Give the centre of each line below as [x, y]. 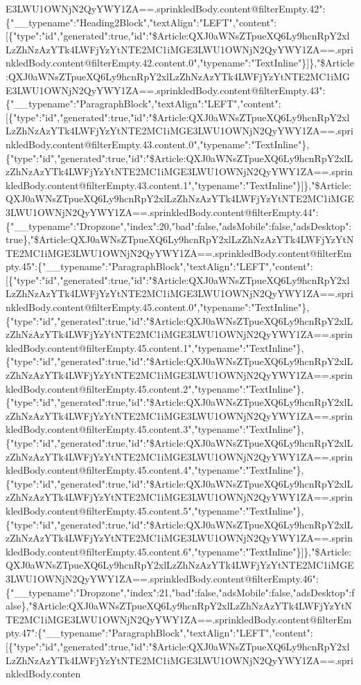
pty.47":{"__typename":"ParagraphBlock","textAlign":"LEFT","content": [159, 633]
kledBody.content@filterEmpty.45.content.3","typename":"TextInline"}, [155, 429]
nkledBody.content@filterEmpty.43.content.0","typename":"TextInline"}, [158, 144]
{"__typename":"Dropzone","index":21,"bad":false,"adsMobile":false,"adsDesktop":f [180, 592]
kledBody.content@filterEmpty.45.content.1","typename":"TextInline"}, [155, 347]
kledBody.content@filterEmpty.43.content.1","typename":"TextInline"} [153, 185]
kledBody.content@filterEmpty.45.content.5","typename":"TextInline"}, [155, 510]
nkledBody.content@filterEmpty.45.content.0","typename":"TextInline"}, [158, 307]
